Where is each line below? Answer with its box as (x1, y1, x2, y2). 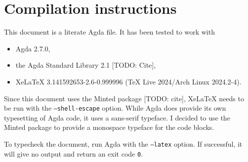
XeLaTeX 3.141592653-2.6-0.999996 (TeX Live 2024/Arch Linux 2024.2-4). (15, 76, 242, 86)
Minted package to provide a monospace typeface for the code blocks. (4, 122, 214, 132)
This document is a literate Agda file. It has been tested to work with (4, 27, 215, 37)
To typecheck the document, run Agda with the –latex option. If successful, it (4, 138, 243, 149)
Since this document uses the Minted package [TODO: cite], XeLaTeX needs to (4, 93, 244, 103)
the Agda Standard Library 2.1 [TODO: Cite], (15, 60, 156, 70)
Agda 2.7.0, (15, 43, 50, 53)
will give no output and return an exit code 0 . (4, 148, 143, 159)
